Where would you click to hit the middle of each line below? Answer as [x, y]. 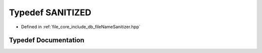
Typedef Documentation [47, 40]
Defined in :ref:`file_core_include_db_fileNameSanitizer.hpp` [81, 27]
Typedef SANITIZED [50, 12]
